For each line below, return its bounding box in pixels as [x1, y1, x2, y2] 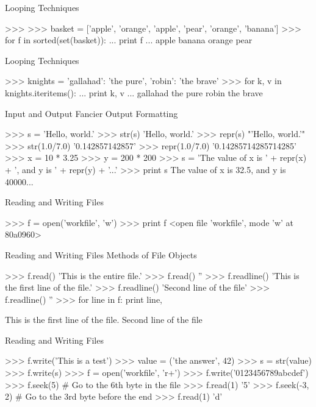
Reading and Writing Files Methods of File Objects [5, 248, 197, 261]
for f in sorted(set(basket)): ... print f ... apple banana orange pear [5, 34, 253, 46]
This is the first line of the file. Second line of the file [5, 313, 203, 326]
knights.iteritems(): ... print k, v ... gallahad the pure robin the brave [5, 86, 263, 99]
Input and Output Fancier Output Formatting [5, 107, 178, 119]
